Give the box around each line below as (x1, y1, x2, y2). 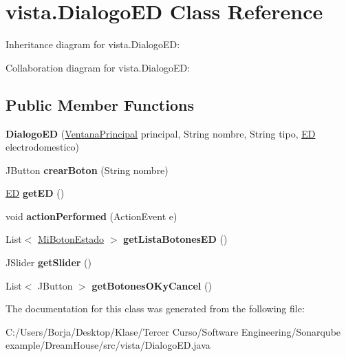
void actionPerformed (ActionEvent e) (6, 208, 177, 223)
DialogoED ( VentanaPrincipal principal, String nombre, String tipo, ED (6, 126, 316, 140)
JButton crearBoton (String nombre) (6, 162, 169, 177)
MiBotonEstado (37, 232, 105, 246)
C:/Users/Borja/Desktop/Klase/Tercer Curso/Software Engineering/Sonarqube (6, 324, 341, 338)
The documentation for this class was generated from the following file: (6, 301, 305, 316)
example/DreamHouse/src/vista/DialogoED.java (6, 338, 210, 352)
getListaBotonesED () (123, 232, 228, 246)
